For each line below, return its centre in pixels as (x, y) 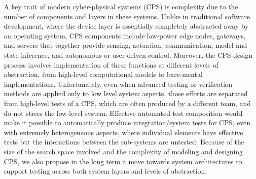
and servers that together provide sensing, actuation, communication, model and (126, 45)
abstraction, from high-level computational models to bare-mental (103, 74)
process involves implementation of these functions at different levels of (111, 64)
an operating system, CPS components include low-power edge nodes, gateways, (125, 35)
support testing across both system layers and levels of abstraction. (106, 171)
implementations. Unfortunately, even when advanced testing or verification (118, 84)
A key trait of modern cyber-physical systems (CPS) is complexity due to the (121, 6)
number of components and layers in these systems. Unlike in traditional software (127, 16)
